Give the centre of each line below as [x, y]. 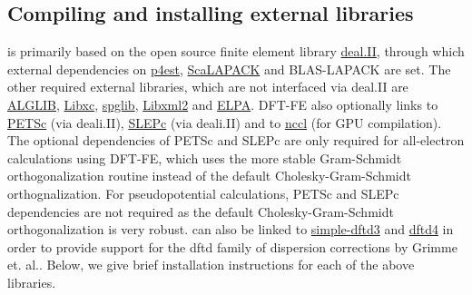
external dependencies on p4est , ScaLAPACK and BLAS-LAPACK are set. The [229, 69]
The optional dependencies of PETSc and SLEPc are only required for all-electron [236, 140]
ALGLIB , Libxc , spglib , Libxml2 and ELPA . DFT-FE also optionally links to [223, 104]
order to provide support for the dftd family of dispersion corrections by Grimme [232, 246]
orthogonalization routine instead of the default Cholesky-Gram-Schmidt [209, 176]
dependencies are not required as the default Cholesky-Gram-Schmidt [201, 211]
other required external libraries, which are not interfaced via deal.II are [208, 87]
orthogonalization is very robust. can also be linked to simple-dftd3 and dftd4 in [231, 229]
